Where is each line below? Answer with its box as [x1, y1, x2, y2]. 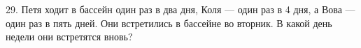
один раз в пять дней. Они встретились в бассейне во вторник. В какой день [6, 15, 332, 30]
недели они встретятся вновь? [6, 29, 133, 44]
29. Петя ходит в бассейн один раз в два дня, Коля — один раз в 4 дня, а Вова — [6, 2, 355, 16]
